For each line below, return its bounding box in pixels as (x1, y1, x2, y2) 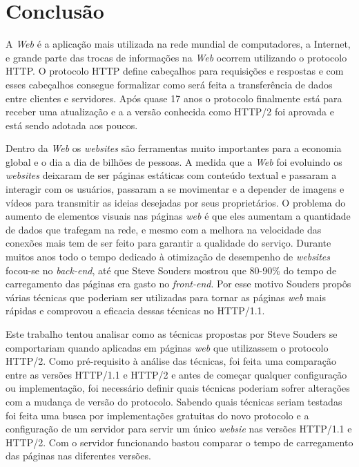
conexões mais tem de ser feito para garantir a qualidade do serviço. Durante (6, 236, 331, 250)
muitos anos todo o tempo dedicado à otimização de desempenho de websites (6, 249, 330, 264)
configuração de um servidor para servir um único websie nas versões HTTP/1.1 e (6, 421, 352, 436)
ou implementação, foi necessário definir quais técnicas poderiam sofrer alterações (6, 381, 350, 395)
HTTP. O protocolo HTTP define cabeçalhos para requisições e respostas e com (6, 64, 344, 78)
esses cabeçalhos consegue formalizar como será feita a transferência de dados (6, 77, 333, 91)
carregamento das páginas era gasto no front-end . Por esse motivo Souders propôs (6, 276, 351, 291)
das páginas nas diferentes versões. (6, 448, 151, 463)
